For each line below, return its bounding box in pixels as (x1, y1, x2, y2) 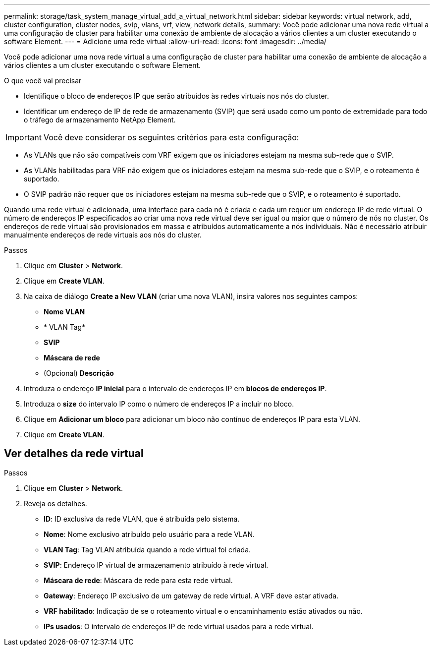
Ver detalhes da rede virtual (4, 447, 144, 460)
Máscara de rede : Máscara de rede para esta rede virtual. (44, 576, 233, 585)
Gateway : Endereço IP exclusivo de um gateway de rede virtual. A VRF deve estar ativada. (44, 591, 339, 600)
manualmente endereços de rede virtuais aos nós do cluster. (4, 231, 202, 239)
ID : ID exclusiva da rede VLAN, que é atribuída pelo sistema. (44, 514, 240, 523)
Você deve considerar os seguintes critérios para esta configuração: (43, 132, 299, 142)
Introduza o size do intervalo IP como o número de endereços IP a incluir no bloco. (24, 400, 294, 408)
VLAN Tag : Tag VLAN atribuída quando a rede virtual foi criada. (44, 545, 251, 554)
